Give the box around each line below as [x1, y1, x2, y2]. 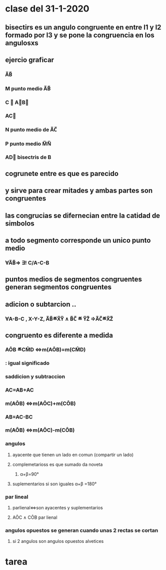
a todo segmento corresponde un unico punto [5, 236, 151, 245]
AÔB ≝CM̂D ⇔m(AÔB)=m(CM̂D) [5, 346, 86, 353]
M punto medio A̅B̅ [5, 85, 51, 92]
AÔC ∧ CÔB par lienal [12, 514, 57, 520]
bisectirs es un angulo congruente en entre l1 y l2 [5, 23, 161, 32]
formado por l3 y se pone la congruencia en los [5, 31, 155, 39]
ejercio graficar [5, 56, 54, 64]
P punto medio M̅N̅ [5, 140, 51, 147]
